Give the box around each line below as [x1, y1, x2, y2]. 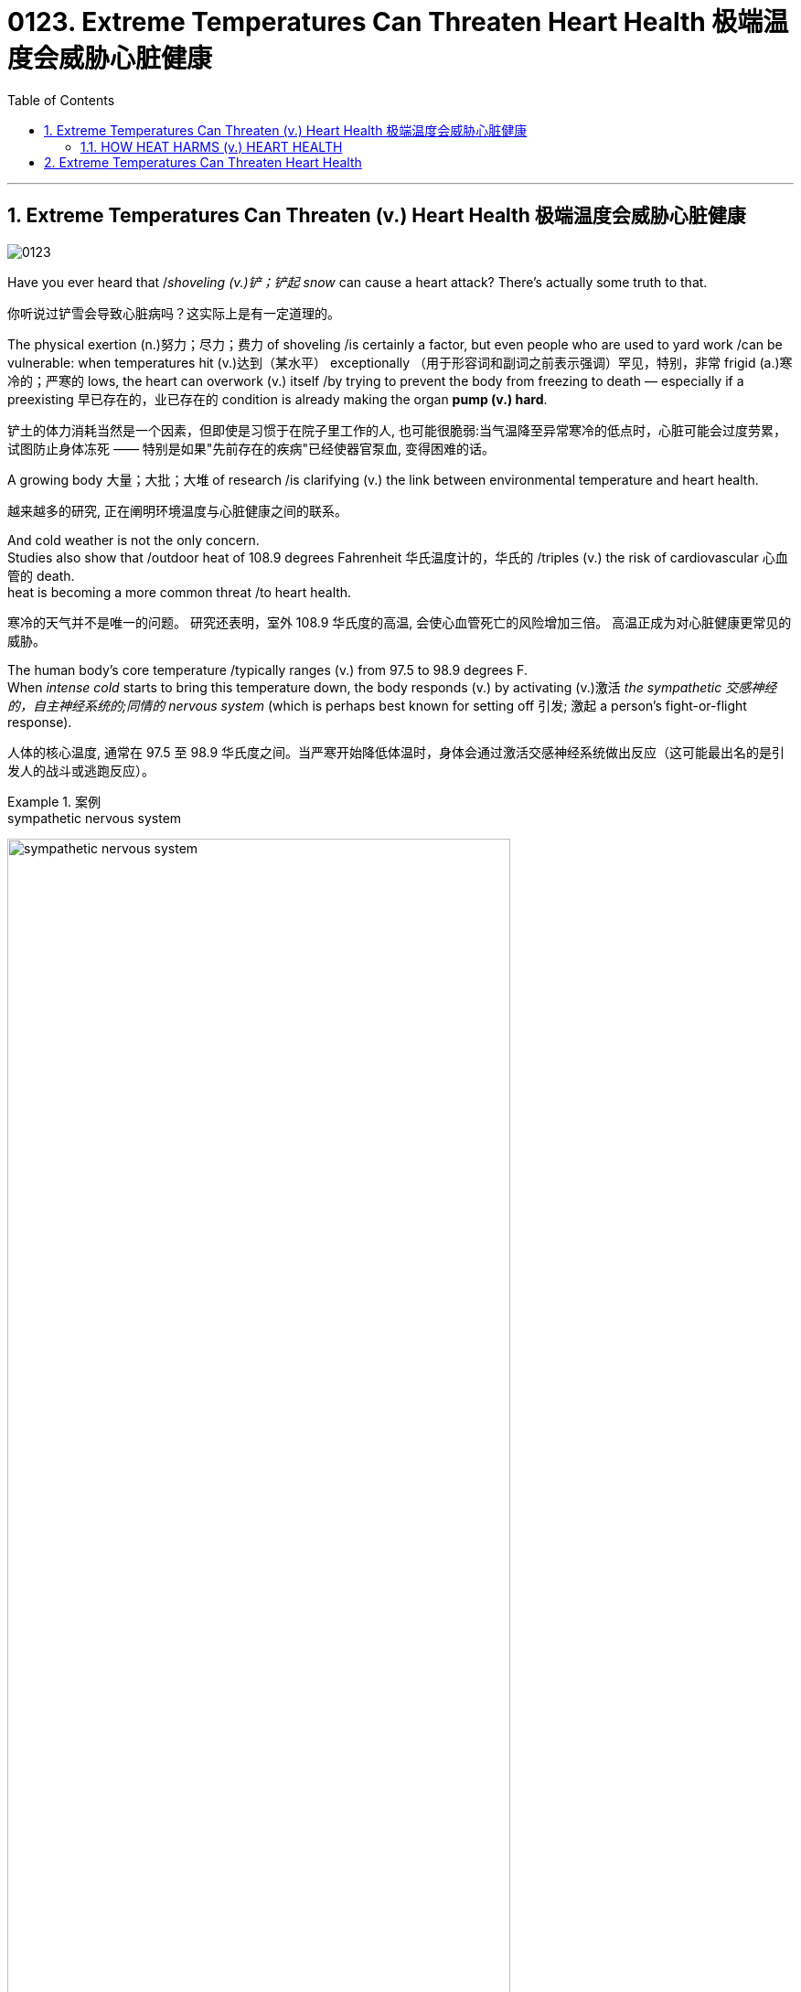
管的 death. [7, 567, 75, 584]
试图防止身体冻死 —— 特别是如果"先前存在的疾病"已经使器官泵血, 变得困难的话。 [7, 440, 495, 456]
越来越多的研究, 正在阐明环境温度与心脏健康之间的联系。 [7, 502, 347, 519]
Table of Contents [7, 91, 115, 108]
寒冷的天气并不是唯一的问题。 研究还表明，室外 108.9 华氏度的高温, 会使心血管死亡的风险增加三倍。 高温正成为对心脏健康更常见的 [7, 614, 792, 630]
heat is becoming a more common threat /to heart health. [7, 584, 352, 600]
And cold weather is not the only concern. [7, 531, 260, 548]
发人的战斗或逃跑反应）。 [7, 762, 155, 778]
